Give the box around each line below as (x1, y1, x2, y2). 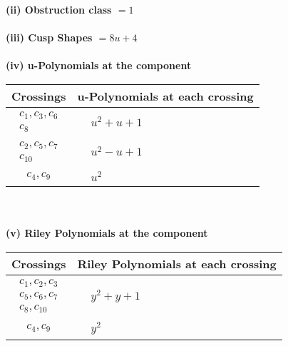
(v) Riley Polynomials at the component (6, 225, 208, 240)
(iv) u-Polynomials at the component (6, 58, 192, 73)
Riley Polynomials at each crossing (77, 255, 277, 272)
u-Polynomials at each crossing (77, 87, 254, 104)
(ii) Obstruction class (6, 2, 112, 16)
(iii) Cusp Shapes (6, 30, 93, 45)
